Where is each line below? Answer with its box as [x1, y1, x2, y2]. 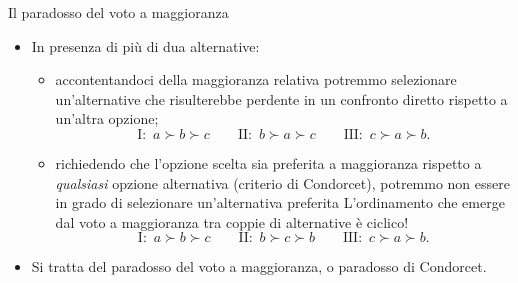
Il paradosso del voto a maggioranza [8, 2, 229, 22]
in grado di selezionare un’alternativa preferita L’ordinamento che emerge [55, 192, 505, 213]
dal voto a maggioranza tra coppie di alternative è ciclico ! [55, 211, 409, 232]
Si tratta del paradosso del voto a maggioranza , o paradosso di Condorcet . [31, 256, 487, 277]
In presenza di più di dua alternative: [31, 35, 260, 56]
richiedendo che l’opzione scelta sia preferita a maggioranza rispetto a [55, 152, 482, 173]
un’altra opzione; [55, 108, 159, 129]
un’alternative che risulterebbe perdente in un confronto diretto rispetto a [55, 88, 508, 109]
